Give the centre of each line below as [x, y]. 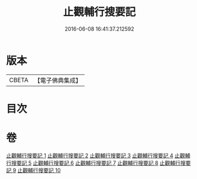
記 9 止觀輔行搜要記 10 [33, 170]
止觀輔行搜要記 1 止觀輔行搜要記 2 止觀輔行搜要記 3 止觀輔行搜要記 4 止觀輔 [98, 155]
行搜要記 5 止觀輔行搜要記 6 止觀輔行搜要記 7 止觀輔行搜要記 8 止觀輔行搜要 [98, 162]
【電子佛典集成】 [58, 80]
